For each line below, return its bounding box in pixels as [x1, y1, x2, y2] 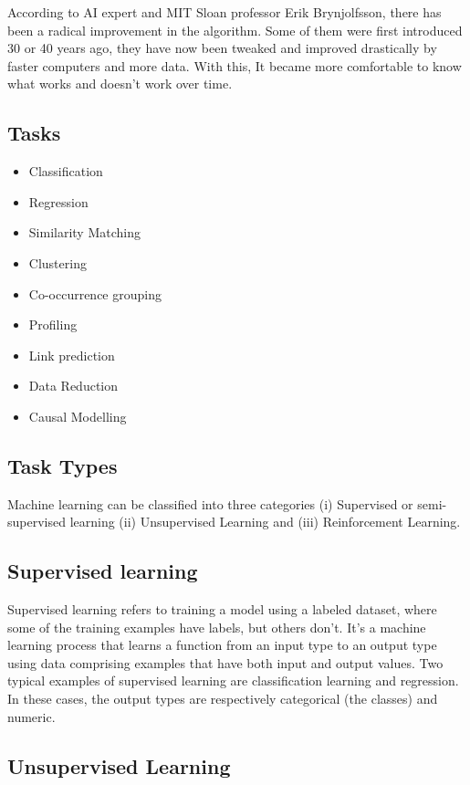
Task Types [7, 451, 118, 479]
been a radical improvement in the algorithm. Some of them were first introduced [7, 20, 463, 39]
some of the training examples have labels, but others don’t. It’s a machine [7, 617, 426, 636]
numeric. [7, 706, 56, 726]
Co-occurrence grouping [28, 284, 162, 303]
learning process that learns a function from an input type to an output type [7, 635, 437, 654]
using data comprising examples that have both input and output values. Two [7, 653, 444, 672]
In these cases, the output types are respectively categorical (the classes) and [7, 689, 438, 708]
